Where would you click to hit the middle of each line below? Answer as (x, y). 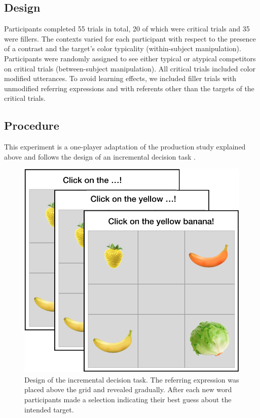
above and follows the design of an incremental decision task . (100, 156)
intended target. (49, 409)
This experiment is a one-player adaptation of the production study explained (125, 147)
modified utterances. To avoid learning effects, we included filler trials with (120, 78)
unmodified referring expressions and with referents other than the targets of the (129, 88)
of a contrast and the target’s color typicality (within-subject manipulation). (123, 48)
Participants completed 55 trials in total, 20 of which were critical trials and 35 (127, 29)
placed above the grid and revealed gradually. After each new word (128, 389)
